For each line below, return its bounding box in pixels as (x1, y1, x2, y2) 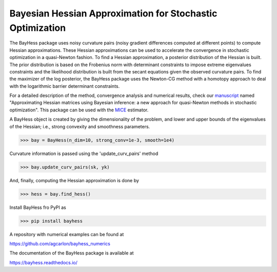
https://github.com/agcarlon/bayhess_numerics (9, 240, 110, 246)
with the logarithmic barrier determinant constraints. (9, 83, 120, 89)
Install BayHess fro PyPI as (9, 204, 67, 210)
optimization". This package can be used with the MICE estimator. (9, 107, 149, 113)
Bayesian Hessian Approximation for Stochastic (9, 8, 217, 19)
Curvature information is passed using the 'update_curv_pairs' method (9, 150, 159, 157)
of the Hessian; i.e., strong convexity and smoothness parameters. (9, 123, 150, 129)
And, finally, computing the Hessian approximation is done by (9, 177, 140, 183)
